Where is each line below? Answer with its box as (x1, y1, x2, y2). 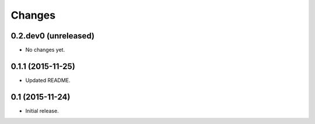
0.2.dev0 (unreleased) (10, 31, 94, 41)
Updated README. (25, 76, 71, 84)
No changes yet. (25, 47, 65, 54)
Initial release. (25, 107, 59, 114)
